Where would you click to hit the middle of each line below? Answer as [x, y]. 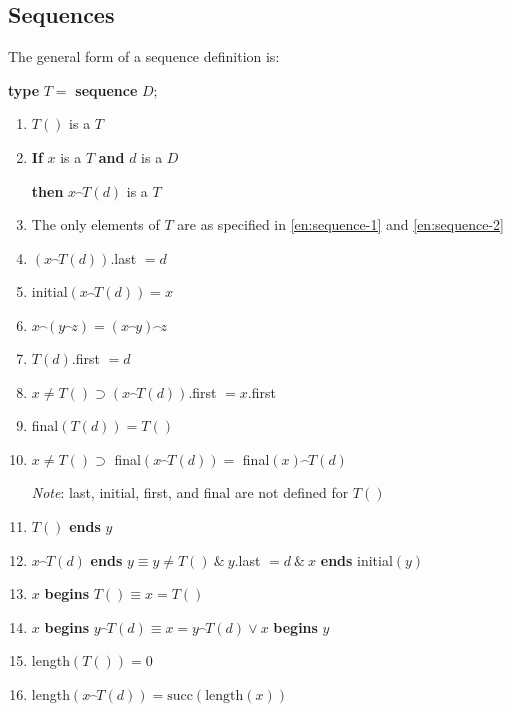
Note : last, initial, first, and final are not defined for [190, 492]
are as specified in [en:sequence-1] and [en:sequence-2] [340, 224]
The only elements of [95, 224]
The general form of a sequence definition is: [144, 56]
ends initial [356, 559]
